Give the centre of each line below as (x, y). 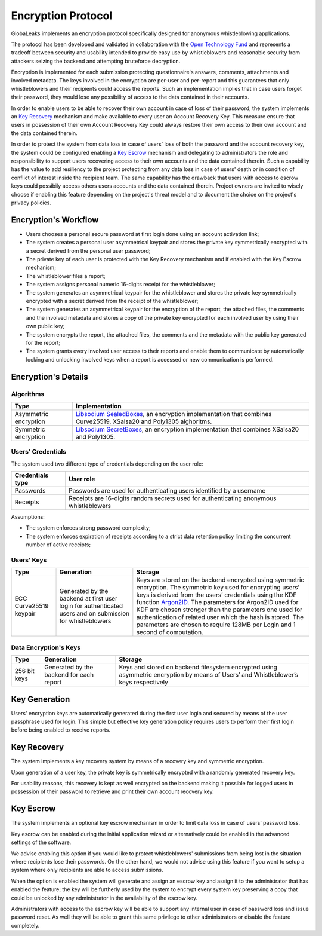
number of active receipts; (58, 545)
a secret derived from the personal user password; (88, 250)
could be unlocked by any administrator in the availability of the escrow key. (104, 898)
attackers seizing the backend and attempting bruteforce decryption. (96, 61)
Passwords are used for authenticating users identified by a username (167, 491)
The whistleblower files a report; (66, 276)
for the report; (43, 342)
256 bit (25, 671)
